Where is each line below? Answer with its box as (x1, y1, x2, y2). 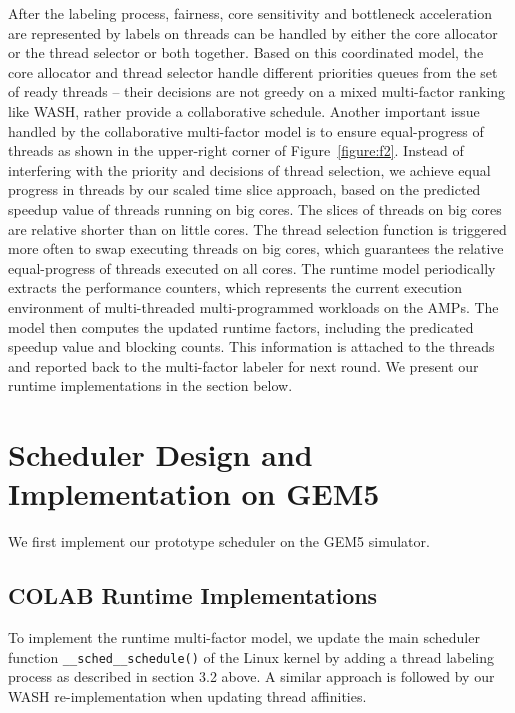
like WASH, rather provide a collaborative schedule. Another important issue (8, 100, 480, 121)
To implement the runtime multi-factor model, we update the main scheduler (8, 626, 480, 647)
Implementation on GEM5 (8, 473, 380, 514)
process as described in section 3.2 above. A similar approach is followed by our (8, 666, 495, 687)
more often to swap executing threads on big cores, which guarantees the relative (8, 238, 504, 259)
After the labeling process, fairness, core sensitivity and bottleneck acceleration (8, 3, 493, 23)
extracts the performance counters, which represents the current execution (8, 277, 463, 298)
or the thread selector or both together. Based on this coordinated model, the (8, 42, 484, 63)
